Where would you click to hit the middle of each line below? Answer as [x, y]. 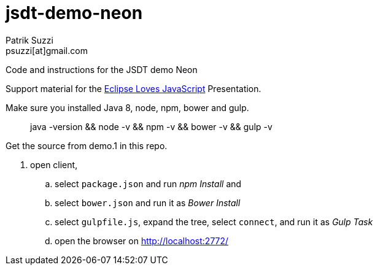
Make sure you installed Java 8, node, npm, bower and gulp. [127, 107]
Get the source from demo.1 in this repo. [87, 145]
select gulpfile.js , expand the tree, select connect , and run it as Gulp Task [214, 222]
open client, [54, 164]
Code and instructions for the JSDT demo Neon [102, 69]
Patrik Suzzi [29, 40]
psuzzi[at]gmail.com [47, 50]
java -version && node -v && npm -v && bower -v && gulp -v [151, 126]
